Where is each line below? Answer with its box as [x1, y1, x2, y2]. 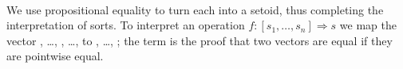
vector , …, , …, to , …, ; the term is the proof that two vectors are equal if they [6, 32, 393, 48]
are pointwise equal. [6, 48, 104, 64]
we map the [339, 17, 397, 33]
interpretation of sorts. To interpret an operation [6, 17, 245, 33]
